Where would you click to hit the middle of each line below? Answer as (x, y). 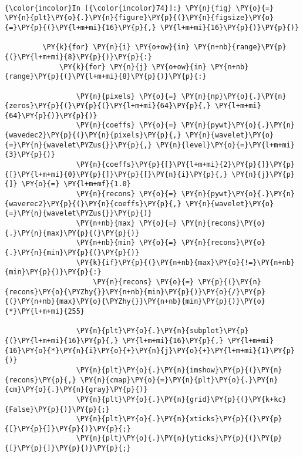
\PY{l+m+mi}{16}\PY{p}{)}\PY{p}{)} (230, 27)
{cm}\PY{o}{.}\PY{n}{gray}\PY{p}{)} (76, 390)
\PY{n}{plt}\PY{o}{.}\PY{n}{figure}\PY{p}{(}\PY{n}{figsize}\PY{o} (139, 18)
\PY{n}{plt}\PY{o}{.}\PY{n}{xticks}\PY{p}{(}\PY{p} (179, 419)
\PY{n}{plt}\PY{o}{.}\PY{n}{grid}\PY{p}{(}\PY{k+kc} (181, 399)
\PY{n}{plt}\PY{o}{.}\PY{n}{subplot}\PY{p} (162, 331)
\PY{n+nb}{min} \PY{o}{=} (127, 243)
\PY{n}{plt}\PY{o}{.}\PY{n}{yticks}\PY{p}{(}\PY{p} (179, 438)
